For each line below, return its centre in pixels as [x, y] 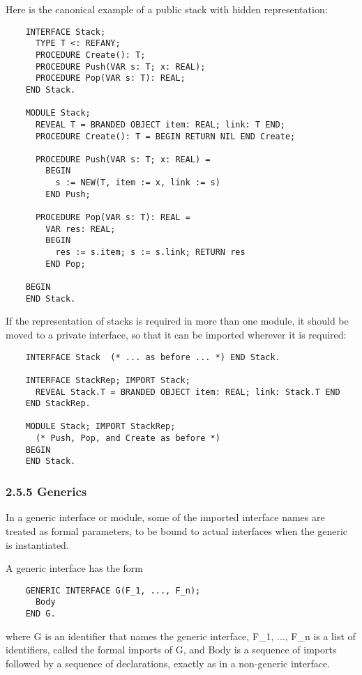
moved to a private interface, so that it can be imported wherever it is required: [176, 334]
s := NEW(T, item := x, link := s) [138, 183]
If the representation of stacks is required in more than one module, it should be [177, 321]
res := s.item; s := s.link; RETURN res [150, 253]
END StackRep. [58, 404]
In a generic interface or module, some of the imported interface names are [165, 517]
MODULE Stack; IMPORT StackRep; [100, 427]
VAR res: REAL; [81, 229]
